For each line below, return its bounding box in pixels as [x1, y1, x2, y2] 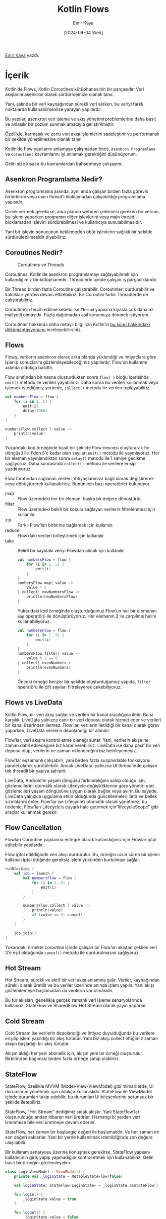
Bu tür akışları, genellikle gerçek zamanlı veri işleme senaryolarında [5, 997, 142, 1003]
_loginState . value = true [23, 1197, 77, 1202]
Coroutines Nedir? [5, 249, 63, 257]
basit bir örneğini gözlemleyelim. [5, 1160, 72, 1165]
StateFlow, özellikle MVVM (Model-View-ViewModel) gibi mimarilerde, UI [5, 1083, 154, 1089]
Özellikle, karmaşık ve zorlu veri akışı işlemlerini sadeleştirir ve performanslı [5, 131, 160, 137]
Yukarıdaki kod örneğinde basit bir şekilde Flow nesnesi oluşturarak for [5, 445, 150, 451]
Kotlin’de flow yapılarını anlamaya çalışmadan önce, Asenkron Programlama [5, 146, 156, 152]
